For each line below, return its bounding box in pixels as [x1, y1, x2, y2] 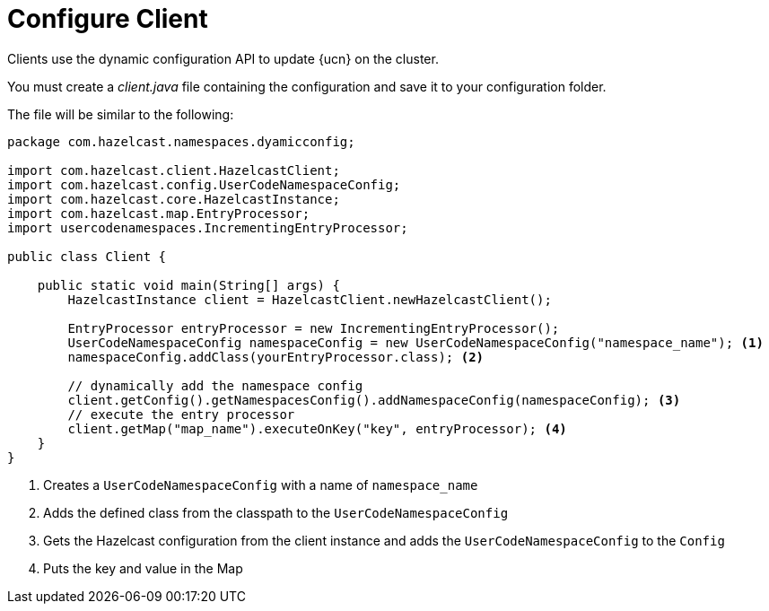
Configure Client [7, 4, 208, 34]
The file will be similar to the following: [7, 106, 234, 122]
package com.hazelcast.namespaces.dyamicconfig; [7, 134, 355, 149]
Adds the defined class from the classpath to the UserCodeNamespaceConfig [43, 504, 509, 520]
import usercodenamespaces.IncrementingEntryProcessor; [7, 220, 408, 235]
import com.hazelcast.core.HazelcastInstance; [7, 191, 340, 206]
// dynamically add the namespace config [67, 378, 363, 393]
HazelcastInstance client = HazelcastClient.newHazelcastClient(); [67, 292, 552, 307]
